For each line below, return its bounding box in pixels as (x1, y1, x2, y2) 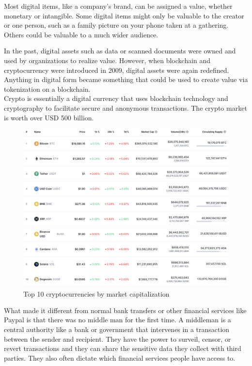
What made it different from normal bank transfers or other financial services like (4, 305, 247, 315)
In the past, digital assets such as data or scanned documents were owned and (4, 46, 236, 56)
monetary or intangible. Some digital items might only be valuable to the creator (4, 10, 244, 20)
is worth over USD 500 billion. (4, 112, 94, 122)
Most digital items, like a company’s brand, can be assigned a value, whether (4, 1, 233, 11)
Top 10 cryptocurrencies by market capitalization (23, 289, 170, 299)
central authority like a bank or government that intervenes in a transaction (4, 324, 230, 334)
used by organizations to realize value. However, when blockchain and (4, 55, 211, 65)
